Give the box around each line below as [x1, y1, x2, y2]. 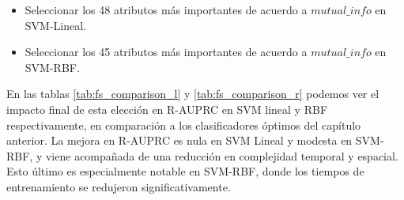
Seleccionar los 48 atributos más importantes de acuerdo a [25, 2, 308, 17]
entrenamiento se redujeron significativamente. [6, 178, 231, 194]
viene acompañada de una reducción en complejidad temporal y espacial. [45, 147, 398, 164]
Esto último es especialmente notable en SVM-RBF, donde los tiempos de [6, 163, 364, 179]
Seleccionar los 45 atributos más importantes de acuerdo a [25, 43, 308, 60]
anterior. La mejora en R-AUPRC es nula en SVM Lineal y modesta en [6, 132, 353, 149]
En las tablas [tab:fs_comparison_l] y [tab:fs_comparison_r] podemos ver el [6, 85, 379, 102]
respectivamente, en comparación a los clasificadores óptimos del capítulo [6, 116, 361, 133]
